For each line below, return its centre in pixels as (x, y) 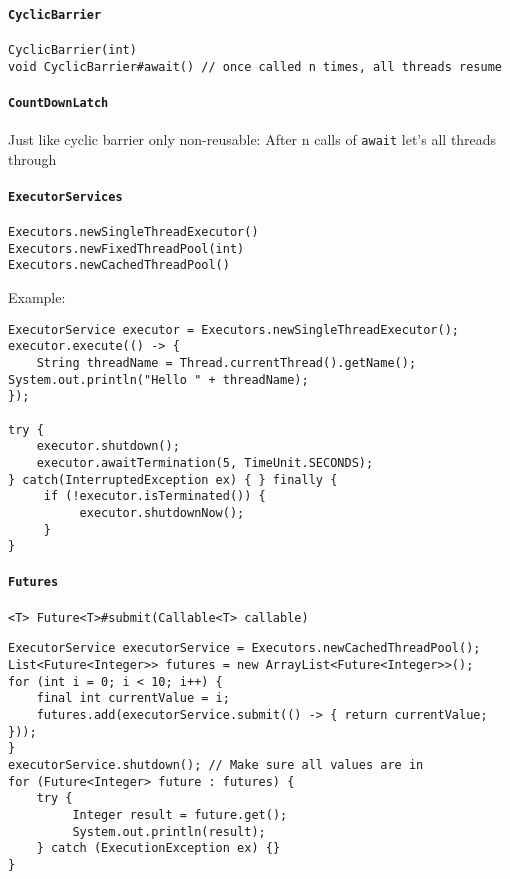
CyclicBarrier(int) (72, 49)
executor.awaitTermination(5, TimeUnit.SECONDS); (205, 462)
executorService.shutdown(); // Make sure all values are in (216, 765)
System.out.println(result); (169, 831)
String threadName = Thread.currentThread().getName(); (226, 363)
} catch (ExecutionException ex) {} (158, 848)
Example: (37, 297)
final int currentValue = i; (133, 698)
